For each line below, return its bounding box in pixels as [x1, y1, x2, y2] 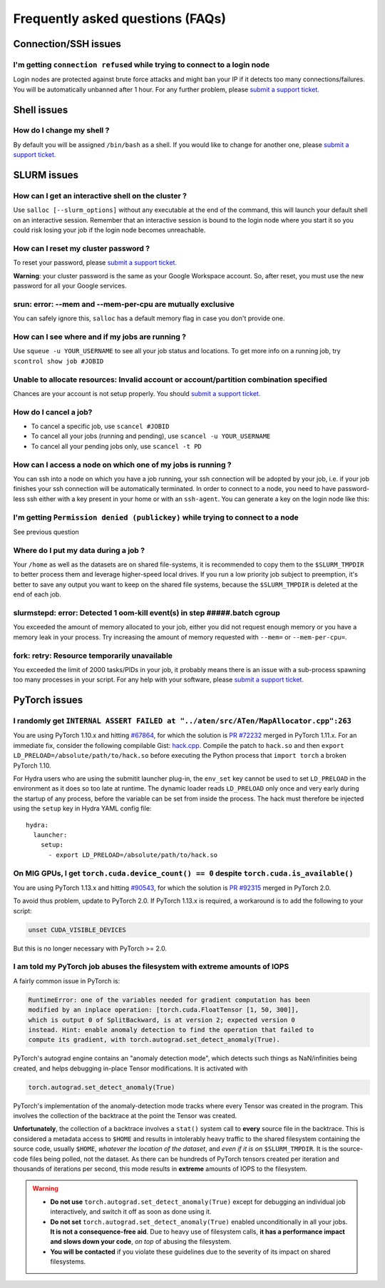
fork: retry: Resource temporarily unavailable [13, 650, 173, 660]
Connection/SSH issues [13, 38, 121, 50]
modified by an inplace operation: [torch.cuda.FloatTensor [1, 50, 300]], [28, 1006, 299, 1014]
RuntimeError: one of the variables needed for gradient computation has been [28, 995, 310, 1004]
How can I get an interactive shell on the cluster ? [13, 191, 187, 201]
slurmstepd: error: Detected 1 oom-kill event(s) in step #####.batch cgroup [13, 607, 281, 617]
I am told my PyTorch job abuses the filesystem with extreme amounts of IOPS [13, 962, 289, 972]
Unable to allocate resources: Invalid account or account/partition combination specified [13, 375, 328, 385]
